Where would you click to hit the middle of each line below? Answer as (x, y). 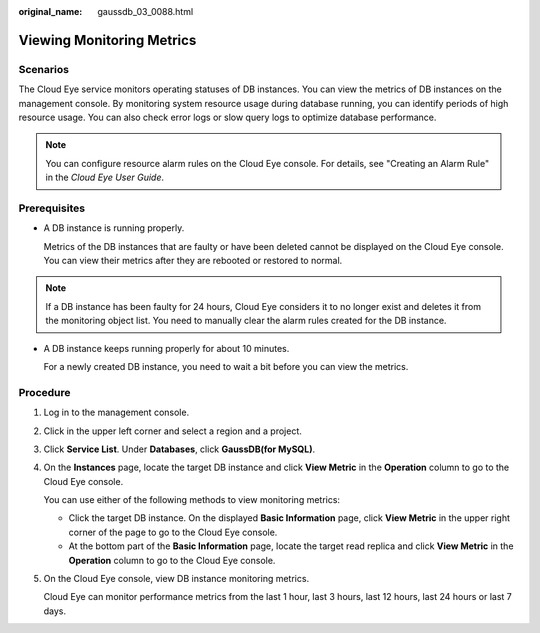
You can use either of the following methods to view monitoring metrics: (191, 500)
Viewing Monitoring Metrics (107, 40)
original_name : (50, 11)
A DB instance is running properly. (114, 228)
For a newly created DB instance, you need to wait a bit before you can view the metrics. (226, 366)
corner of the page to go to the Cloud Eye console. (173, 532)
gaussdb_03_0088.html (145, 11)
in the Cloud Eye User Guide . (105, 177)
